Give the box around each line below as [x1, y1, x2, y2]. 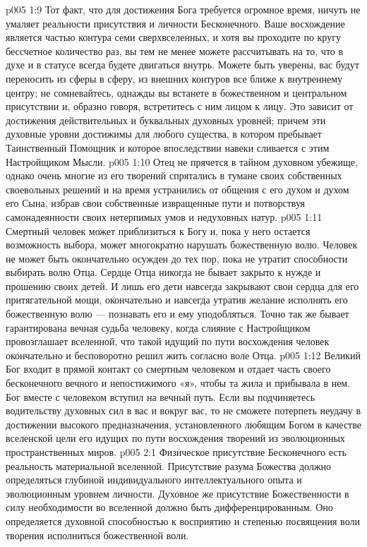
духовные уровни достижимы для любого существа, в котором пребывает [6, 126, 322, 141]
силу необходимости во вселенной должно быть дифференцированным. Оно [6, 500, 333, 515]
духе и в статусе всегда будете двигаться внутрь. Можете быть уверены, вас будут [6, 57, 359, 72]
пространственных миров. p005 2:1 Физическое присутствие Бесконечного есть [6, 445, 347, 459]
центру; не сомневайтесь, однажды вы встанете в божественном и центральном [6, 85, 347, 100]
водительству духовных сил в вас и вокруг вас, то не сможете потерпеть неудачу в [6, 403, 361, 418]
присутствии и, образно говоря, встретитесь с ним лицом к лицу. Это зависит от [6, 99, 354, 114]
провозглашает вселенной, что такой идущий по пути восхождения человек [6, 334, 330, 349]
